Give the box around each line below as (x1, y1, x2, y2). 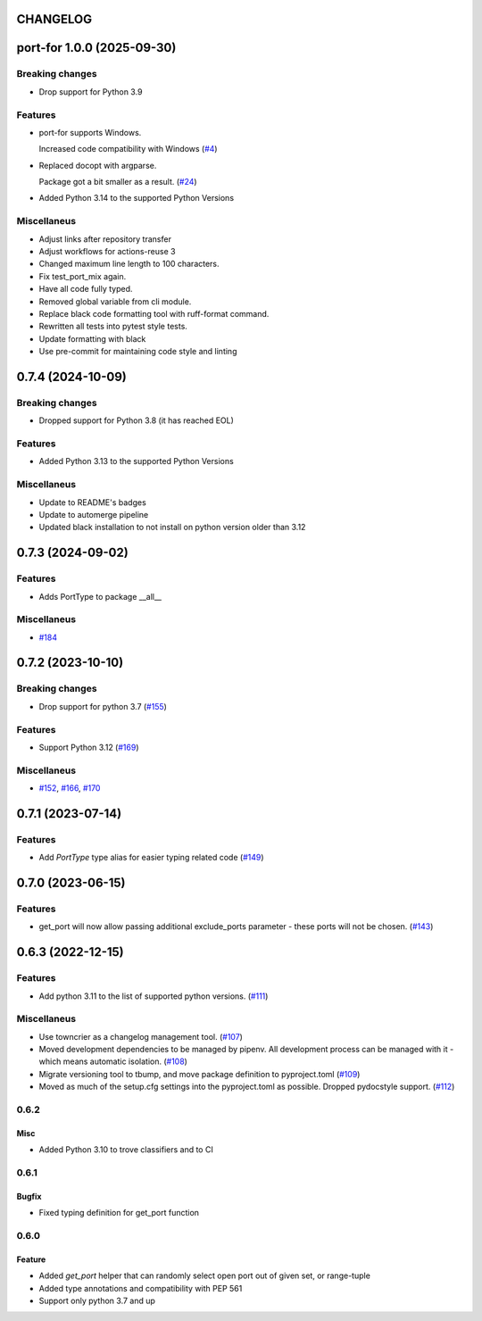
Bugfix (16, 1191, 42, 1201)
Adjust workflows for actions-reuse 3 (38, 246, 176, 257)
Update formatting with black (38, 333, 146, 344)
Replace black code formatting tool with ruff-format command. (38, 308, 270, 319)
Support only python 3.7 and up (38, 1295, 156, 1306)
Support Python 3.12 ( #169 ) (38, 742, 139, 752)
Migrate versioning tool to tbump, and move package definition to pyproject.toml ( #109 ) (38, 1068, 361, 1079)
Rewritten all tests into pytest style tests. (38, 321, 187, 332)
